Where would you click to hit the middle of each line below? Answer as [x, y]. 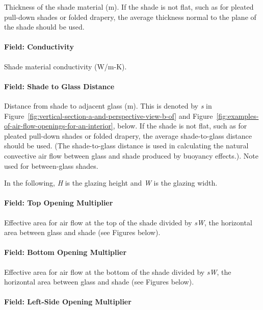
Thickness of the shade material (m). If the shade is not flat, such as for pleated [129, 7]
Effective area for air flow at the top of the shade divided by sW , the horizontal [128, 222]
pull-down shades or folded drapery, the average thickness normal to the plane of [130, 17]
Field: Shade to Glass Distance [59, 86]
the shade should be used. [44, 27]
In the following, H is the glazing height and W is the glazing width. [111, 183]
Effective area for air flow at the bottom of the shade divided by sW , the [118, 272]
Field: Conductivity [39, 47]
